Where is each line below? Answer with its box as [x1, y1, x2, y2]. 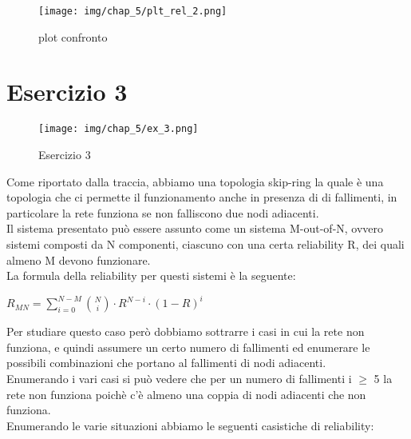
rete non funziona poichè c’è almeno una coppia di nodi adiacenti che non [6, 385, 366, 402]
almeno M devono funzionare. [6, 251, 151, 268]
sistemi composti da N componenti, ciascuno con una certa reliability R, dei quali [6, 236, 405, 252]
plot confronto [38, 28, 108, 45]
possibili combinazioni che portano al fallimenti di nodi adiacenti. [6, 354, 326, 371]
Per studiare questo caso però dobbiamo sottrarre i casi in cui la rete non [6, 323, 365, 340]
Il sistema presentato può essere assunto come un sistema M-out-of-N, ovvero [6, 220, 384, 237]
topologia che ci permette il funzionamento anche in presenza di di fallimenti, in [6, 189, 397, 206]
